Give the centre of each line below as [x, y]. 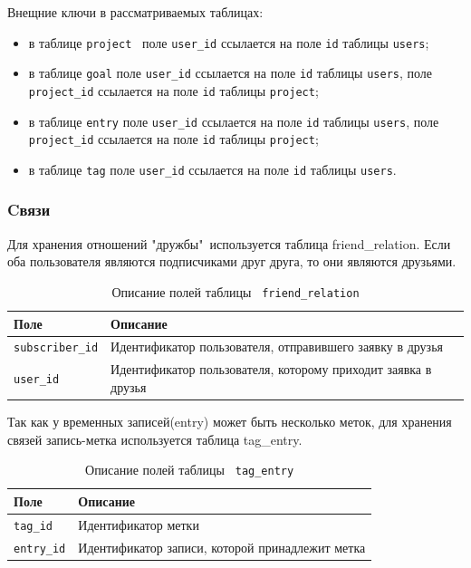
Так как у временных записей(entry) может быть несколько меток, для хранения [230, 422]
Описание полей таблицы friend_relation [235, 291]
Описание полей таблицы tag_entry [190, 470]
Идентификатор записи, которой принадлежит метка [222, 547]
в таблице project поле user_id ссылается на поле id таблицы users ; [229, 42]
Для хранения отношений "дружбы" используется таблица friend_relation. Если [229, 243]
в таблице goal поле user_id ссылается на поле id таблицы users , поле [231, 73]
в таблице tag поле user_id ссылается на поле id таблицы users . [212, 169]
